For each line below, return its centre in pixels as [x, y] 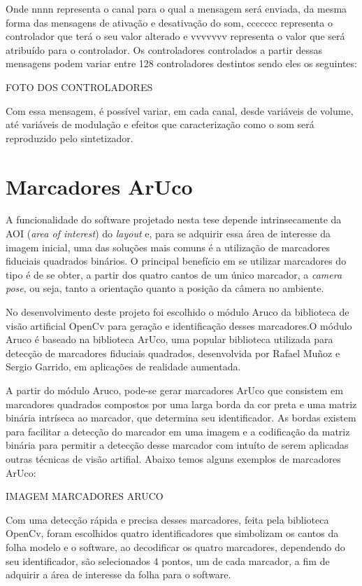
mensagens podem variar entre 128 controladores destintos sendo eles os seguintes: [181, 63]
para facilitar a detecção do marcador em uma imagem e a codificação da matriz [178, 431]
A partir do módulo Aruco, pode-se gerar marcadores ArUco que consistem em [174, 390]
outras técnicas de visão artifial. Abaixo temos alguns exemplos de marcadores [173, 458]
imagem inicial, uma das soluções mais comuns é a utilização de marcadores [168, 247]
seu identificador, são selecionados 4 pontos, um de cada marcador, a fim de [168, 560]
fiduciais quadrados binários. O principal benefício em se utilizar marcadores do [176, 261]
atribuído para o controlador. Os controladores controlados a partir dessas [164, 49]
